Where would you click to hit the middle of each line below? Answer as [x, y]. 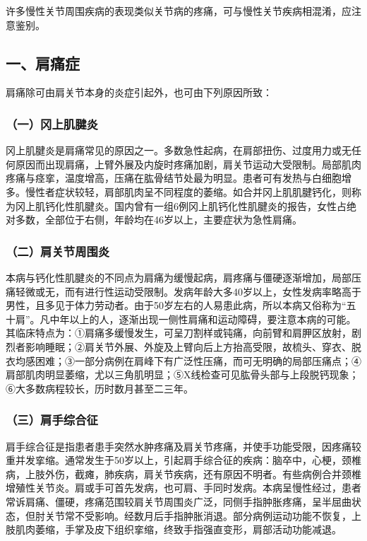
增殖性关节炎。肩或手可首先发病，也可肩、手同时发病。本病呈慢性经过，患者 [183, 488]
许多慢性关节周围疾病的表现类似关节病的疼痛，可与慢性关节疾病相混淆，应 [179, 11]
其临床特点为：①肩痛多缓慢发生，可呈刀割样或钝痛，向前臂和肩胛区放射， [179, 333]
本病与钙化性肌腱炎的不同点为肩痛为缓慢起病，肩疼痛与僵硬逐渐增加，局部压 [183, 277]
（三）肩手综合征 [52, 420]
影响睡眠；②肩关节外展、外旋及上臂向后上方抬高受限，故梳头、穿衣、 [188, 346]
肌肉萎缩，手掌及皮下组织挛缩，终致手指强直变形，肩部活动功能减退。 [178, 529]
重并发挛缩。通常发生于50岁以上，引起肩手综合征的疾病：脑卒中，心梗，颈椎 [183, 460]
